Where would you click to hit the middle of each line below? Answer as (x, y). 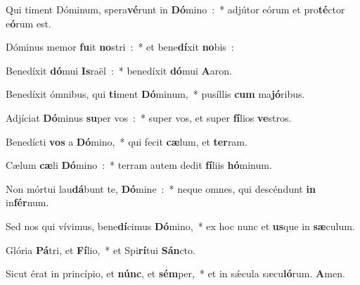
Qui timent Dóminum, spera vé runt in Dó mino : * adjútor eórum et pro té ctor (175, 9)
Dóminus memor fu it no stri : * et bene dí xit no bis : (120, 47)
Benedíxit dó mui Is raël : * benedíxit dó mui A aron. (119, 70)
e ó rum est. (28, 23)
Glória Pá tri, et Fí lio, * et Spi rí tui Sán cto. (101, 249)
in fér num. (27, 202)
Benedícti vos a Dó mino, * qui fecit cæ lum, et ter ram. (127, 141)
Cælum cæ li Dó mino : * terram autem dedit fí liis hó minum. (139, 165)
